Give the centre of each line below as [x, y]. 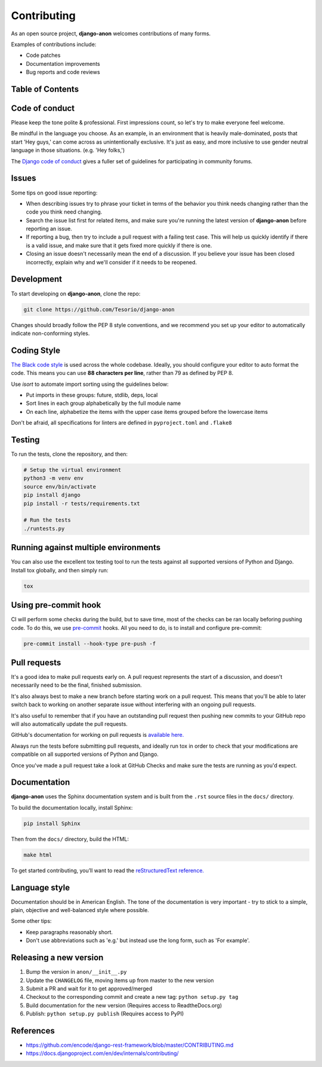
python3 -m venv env [53, 478]
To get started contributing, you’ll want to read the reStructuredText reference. [108, 870]
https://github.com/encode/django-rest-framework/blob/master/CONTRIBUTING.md [130, 1045]
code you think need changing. [64, 212]
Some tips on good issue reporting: [54, 193]
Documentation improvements [63, 63]
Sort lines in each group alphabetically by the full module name [103, 403]
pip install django [52, 495]
